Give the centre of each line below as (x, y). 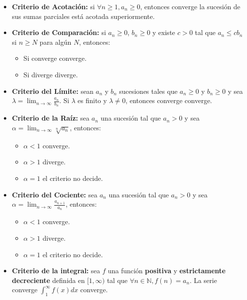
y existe (164, 32)
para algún (55, 42)
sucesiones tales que (148, 91)
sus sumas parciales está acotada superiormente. (83, 16)
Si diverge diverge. (51, 74)
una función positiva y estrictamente (167, 271)
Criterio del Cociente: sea (54, 194)
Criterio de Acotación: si (53, 6)
